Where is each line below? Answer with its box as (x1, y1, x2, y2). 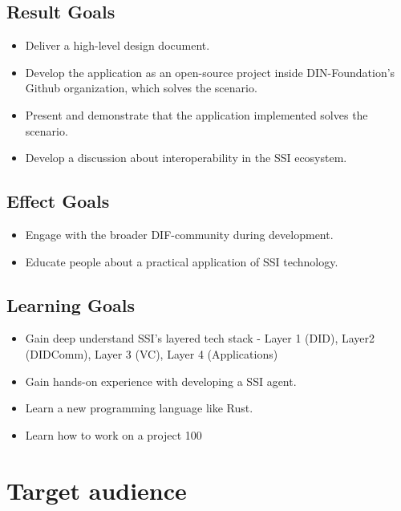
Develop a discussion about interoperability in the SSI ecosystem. (25, 149, 347, 166)
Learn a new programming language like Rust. (25, 399, 253, 416)
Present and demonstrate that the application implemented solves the (25, 106, 368, 123)
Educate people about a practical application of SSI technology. (25, 253, 338, 270)
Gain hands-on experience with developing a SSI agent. (25, 372, 297, 389)
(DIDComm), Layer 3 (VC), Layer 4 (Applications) (25, 345, 278, 362)
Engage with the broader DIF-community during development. (25, 225, 334, 242)
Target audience (6, 473, 187, 506)
